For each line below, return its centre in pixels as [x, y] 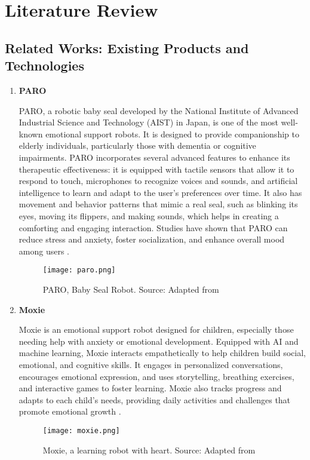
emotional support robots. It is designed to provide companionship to [172, 134]
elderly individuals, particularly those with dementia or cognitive [137, 145]
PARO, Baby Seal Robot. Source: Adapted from [131, 289]
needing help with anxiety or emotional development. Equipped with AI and [159, 341]
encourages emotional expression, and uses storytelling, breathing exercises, [156, 376]
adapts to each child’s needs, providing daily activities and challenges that [155, 399]
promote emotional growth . [70, 411]
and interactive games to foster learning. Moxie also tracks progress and [150, 388]
